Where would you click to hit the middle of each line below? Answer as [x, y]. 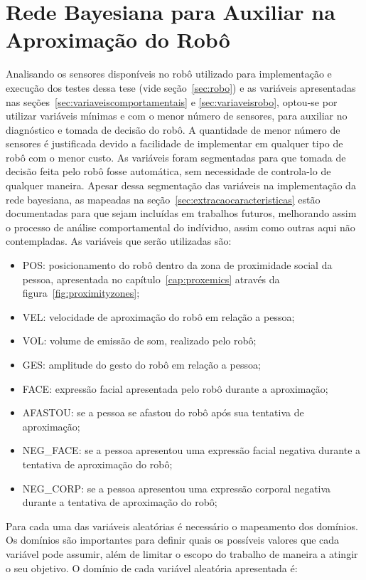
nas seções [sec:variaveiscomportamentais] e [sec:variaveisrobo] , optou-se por [172, 101]
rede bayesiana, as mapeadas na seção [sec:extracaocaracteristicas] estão [163, 199]
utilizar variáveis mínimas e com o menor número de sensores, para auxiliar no [177, 116]
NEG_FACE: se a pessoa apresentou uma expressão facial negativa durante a [192, 450]
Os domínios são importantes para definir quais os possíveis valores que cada [173, 540]
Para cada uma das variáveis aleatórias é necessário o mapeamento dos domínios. [182, 526]
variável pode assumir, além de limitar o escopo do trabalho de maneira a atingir [182, 553]
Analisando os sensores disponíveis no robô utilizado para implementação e [169, 74]
